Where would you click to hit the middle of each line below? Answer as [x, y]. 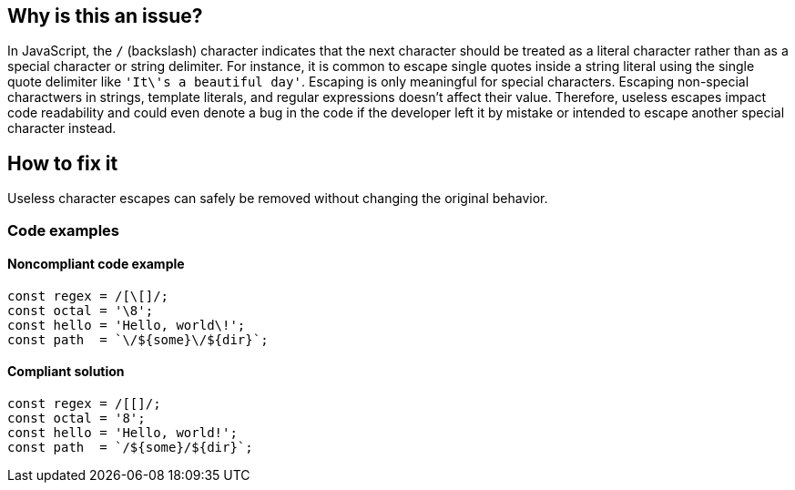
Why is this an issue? [105, 16]
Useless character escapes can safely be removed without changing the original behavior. [278, 199]
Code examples [64, 230]
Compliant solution [66, 372]
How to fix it [63, 163]
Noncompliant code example [96, 264]
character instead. [62, 128]
